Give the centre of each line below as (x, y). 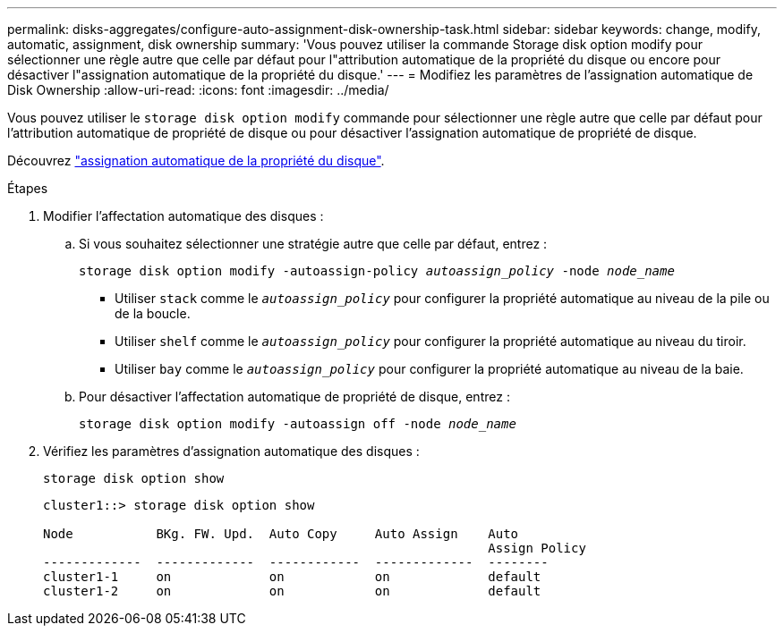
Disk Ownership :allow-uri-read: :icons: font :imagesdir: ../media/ (198, 90)
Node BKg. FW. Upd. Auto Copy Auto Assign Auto (281, 534)
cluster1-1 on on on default (292, 577)
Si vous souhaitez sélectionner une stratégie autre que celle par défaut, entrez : (313, 244)
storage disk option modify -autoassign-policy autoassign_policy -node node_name (377, 271)
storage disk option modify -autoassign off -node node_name (298, 424)
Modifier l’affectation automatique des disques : (183, 216)
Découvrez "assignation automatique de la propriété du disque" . (196, 160)
